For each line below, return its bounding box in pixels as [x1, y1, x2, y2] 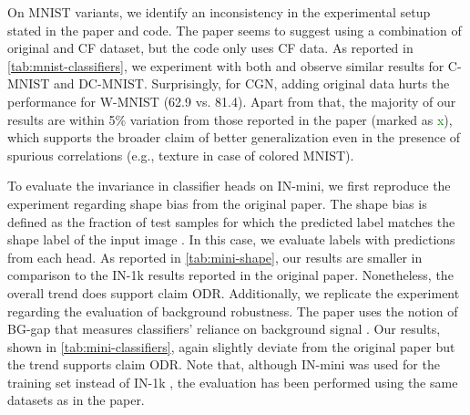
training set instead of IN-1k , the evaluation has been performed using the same [7, 372, 458, 391]
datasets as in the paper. [7, 390, 145, 410]
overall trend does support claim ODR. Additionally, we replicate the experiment [7, 283, 460, 302]
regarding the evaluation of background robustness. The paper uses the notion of [7, 301, 458, 320]
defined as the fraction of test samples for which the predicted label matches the [7, 212, 455, 231]
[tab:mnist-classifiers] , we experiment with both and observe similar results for [7, 56, 444, 75]
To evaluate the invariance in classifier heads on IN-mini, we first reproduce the [7, 176, 451, 195]
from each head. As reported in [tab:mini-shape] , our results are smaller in [7, 247, 423, 266]
